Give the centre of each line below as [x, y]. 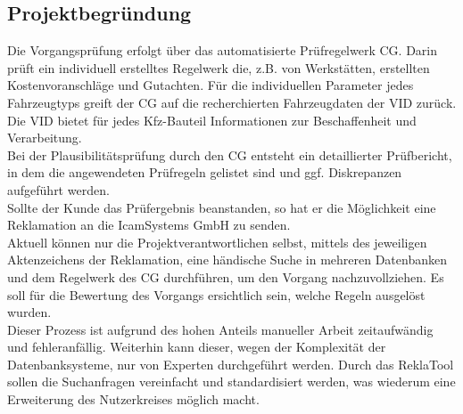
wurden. [29, 312]
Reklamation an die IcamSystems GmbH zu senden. [149, 225]
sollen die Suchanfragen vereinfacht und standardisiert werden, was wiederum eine [231, 382]
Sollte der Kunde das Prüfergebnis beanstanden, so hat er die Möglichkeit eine [222, 207]
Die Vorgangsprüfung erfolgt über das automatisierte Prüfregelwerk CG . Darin [223, 50]
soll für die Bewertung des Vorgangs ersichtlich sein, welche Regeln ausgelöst [216, 294]
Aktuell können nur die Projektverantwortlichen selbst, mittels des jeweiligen [217, 242]
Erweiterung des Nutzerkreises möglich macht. [133, 399]
